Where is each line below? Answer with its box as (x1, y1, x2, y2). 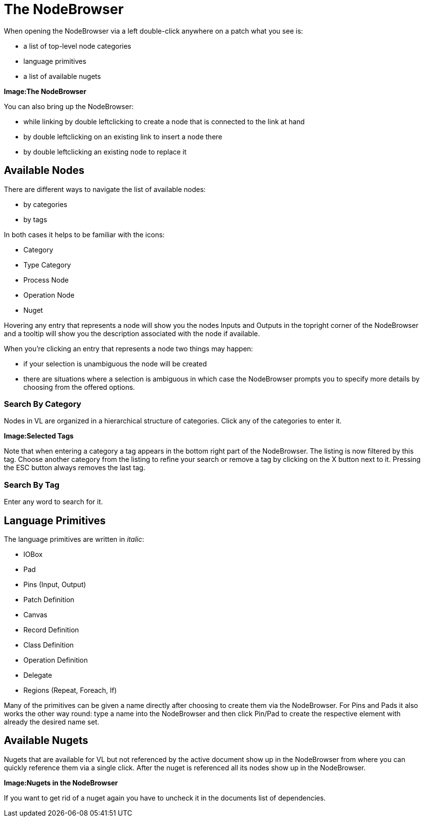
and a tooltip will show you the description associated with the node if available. (4, 329, 260, 338)
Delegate (23, 670, 52, 679)
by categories (23, 200, 68, 209)
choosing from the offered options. (23, 382, 135, 391)
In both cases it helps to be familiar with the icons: (4, 230, 165, 239)
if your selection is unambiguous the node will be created (23, 359, 207, 368)
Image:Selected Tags (4, 432, 74, 440)
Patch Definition (23, 595, 74, 604)
